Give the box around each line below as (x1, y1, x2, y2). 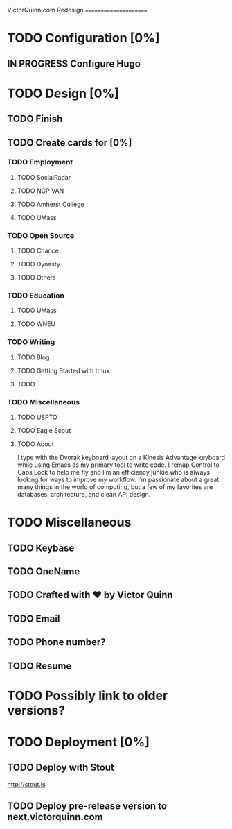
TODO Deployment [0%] (7, 734, 150, 750)
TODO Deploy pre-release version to (7, 801, 168, 812)
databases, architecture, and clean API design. (17, 490, 151, 499)
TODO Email (7, 613, 60, 624)
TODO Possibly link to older (7, 687, 168, 703)
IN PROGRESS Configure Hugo (7, 58, 141, 69)
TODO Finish (7, 113, 63, 125)
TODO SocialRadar (17, 173, 71, 181)
